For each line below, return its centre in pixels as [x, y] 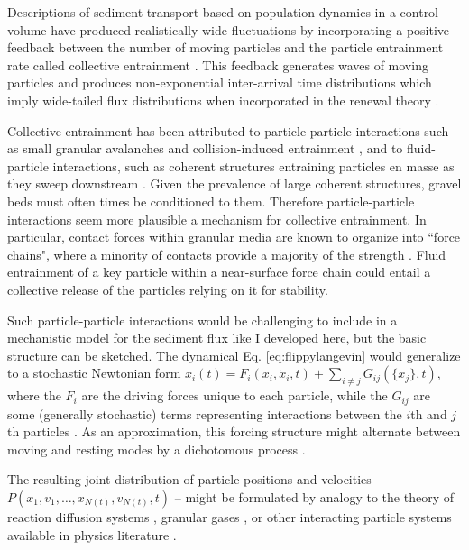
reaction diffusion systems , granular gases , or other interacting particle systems [230, 516]
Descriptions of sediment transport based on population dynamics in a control [223, 12]
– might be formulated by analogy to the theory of [314, 496]
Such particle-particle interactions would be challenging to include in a [202, 320]
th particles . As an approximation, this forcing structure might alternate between [234, 431]
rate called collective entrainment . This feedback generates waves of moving [218, 64]
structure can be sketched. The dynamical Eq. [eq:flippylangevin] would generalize [234, 355]
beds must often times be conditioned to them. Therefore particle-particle [211, 201]
